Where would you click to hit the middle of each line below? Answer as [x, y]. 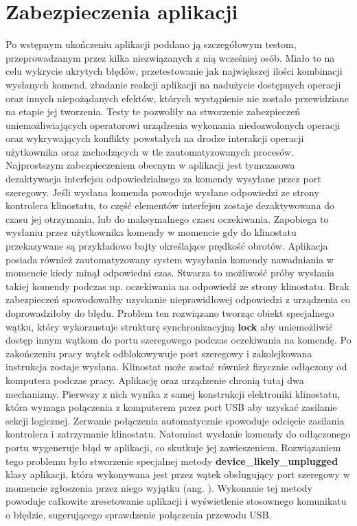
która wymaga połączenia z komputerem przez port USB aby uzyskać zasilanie [171, 407]
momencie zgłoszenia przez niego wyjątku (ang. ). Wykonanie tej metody [159, 487]
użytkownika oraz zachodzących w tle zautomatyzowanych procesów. [150, 151]
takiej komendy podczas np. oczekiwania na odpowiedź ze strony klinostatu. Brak [177, 286]
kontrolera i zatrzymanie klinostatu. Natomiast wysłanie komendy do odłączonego [178, 434]
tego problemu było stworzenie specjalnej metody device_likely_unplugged [172, 461]
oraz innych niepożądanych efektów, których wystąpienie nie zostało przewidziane [177, 98]
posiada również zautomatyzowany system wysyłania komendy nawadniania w [170, 259]
